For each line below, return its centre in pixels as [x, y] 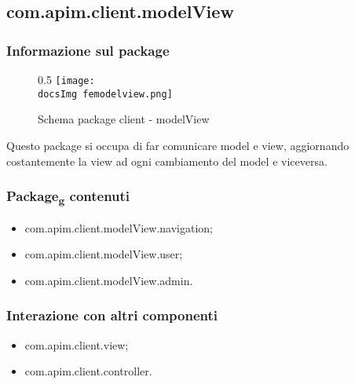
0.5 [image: [66, 79]
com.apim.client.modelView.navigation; [119, 227]
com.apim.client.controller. [88, 371]
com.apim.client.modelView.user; [104, 254]
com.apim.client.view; [77, 344]
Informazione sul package [88, 50]
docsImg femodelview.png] [105, 94]
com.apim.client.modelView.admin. [109, 280]
